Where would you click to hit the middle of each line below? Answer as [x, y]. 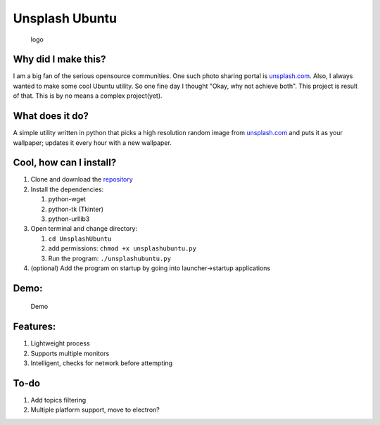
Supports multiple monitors [70, 353]
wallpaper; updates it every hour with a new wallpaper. [92, 142]
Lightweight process [61, 343]
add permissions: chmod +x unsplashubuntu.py [122, 248]
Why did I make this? [59, 59]
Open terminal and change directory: [84, 229]
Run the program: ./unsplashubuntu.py [110, 258]
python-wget [67, 199]
